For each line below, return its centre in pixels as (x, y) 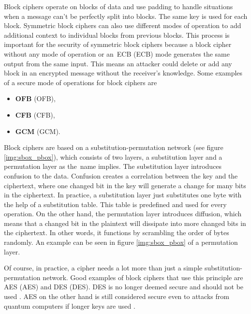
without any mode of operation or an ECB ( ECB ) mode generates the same (117, 53)
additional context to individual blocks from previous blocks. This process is (117, 35)
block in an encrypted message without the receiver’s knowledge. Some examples (123, 73)
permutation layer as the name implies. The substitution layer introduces (113, 166)
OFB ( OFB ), (35, 98)
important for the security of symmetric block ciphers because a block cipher (118, 44)
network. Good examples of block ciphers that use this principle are (143, 277)
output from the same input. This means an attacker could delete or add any (118, 63)
